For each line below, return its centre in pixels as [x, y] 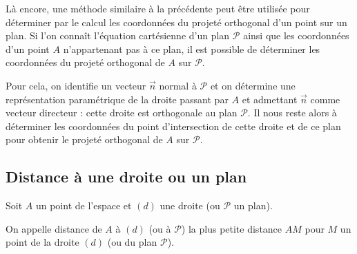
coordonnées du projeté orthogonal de [85, 62]
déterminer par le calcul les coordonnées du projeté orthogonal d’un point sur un [176, 22]
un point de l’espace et [84, 205]
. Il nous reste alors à [292, 113]
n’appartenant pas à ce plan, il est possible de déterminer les [192, 49]
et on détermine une [253, 85]
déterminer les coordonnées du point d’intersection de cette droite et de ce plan [173, 126]
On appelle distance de [54, 228]
